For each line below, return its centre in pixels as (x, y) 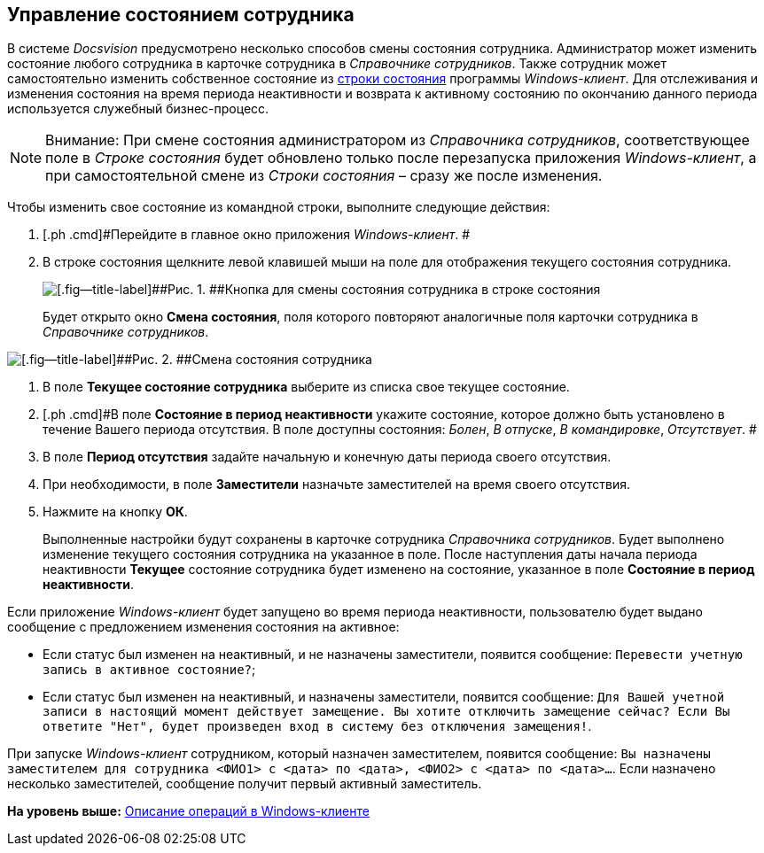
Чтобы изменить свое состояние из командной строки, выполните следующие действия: (279, 207)
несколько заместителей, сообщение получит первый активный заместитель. (245, 784)
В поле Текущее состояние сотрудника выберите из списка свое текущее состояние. (306, 387)
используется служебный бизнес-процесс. (138, 109)
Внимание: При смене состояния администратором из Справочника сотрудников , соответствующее (398, 140)
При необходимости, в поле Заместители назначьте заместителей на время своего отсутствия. (337, 485)
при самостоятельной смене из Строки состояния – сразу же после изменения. (324, 176)
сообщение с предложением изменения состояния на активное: (203, 627)
